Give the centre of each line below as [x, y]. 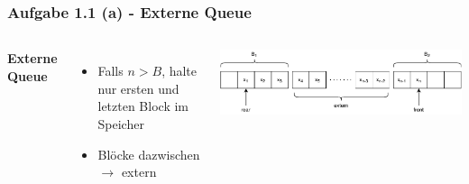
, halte [179, 71]
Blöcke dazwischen [149, 154]
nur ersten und [138, 88]
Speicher [121, 124]
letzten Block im [143, 106]
